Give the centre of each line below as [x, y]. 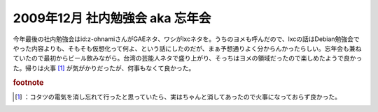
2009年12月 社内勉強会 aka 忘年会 [112, 18]
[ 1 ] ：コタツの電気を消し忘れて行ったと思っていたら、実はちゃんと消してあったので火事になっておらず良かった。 [178, 97]
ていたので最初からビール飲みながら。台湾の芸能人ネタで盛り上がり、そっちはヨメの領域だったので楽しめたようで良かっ [188, 58]
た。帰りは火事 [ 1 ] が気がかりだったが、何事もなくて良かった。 [104, 68]
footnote [28, 82]
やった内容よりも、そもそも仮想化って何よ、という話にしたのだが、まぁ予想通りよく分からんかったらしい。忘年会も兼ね [187, 48]
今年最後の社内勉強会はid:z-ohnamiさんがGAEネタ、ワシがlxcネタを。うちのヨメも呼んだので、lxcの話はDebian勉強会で [186, 39]
